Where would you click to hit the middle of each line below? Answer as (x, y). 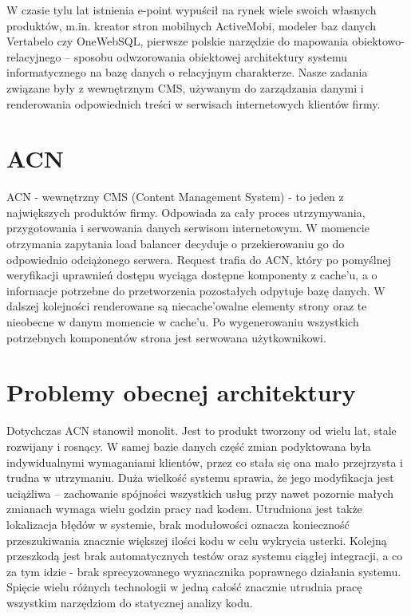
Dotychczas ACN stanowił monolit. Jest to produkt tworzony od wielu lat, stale (202, 430)
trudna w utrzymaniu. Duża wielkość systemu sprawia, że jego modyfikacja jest (200, 478)
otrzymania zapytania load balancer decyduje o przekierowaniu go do (176, 244)
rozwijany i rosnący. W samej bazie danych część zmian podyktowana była (189, 446)
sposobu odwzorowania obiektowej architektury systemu (211, 56)
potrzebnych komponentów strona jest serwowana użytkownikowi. (166, 337)
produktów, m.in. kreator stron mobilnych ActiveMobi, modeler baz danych (192, 25)
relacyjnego (34, 56)
